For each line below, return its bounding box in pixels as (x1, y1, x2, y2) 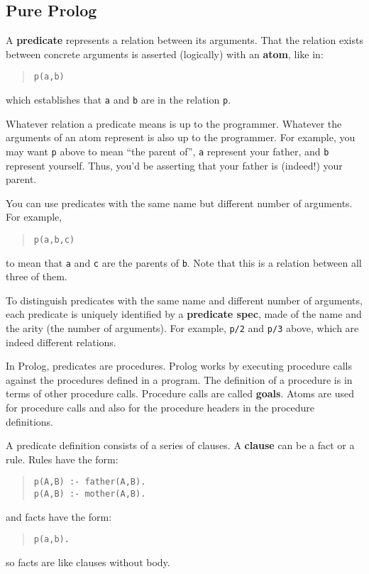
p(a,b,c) (33, 234, 75, 245)
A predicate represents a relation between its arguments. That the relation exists (6, 33, 363, 48)
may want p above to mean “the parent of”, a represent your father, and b (6, 143, 329, 158)
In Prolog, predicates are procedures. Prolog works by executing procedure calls (6, 358, 352, 373)
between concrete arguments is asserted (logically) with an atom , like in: (6, 46, 324, 61)
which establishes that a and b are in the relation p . (6, 92, 231, 107)
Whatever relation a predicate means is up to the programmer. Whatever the (6, 116, 342, 131)
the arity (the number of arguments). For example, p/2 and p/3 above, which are (6, 321, 359, 336)
